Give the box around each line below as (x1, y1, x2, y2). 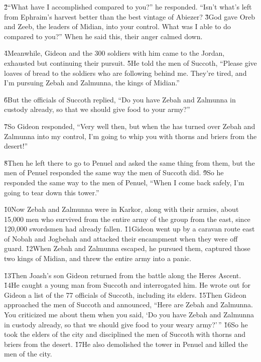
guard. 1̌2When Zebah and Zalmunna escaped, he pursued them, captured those (4, 243, 250, 254)
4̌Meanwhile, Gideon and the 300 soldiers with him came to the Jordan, (4, 48, 225, 58)
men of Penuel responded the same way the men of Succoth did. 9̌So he (4, 167, 224, 178)
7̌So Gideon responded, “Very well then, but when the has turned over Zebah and (4, 120, 255, 131)
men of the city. (4, 348, 52, 359)
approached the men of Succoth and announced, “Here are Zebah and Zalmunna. (4, 299, 253, 310)
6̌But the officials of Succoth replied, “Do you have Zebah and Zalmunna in (4, 94, 236, 104)
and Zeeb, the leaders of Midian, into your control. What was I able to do (4, 21, 231, 32)
